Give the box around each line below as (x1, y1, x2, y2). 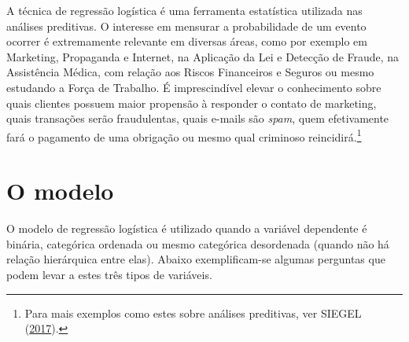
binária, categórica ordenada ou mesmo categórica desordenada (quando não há (6, 235, 389, 252)
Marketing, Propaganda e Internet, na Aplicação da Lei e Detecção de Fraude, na (6, 48, 400, 64)
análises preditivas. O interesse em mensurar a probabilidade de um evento (6, 17, 367, 34)
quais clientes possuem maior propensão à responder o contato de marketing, (6, 94, 377, 111)
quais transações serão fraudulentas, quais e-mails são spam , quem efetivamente (6, 110, 389, 127)
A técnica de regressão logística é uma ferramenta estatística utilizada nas (6, 2, 363, 18)
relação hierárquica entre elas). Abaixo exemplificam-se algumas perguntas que (6, 251, 385, 267)
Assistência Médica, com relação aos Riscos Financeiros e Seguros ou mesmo (6, 64, 374, 80)
